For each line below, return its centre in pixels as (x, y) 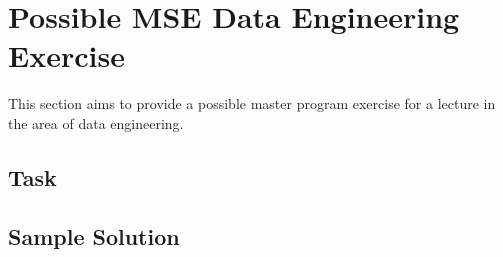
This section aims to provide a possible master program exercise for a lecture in (252, 103)
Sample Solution (94, 235)
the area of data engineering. (96, 122)
